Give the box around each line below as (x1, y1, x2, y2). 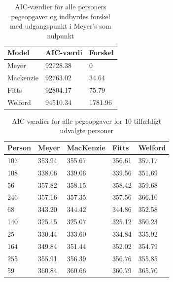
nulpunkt (47, 30, 74, 40)
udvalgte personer (60, 125, 113, 136)
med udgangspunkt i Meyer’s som (10, 21, 111, 31)
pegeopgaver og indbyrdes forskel (11, 11, 110, 21)
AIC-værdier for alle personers (15, 1, 106, 11)
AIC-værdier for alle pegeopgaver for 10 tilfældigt (12, 115, 162, 126)
